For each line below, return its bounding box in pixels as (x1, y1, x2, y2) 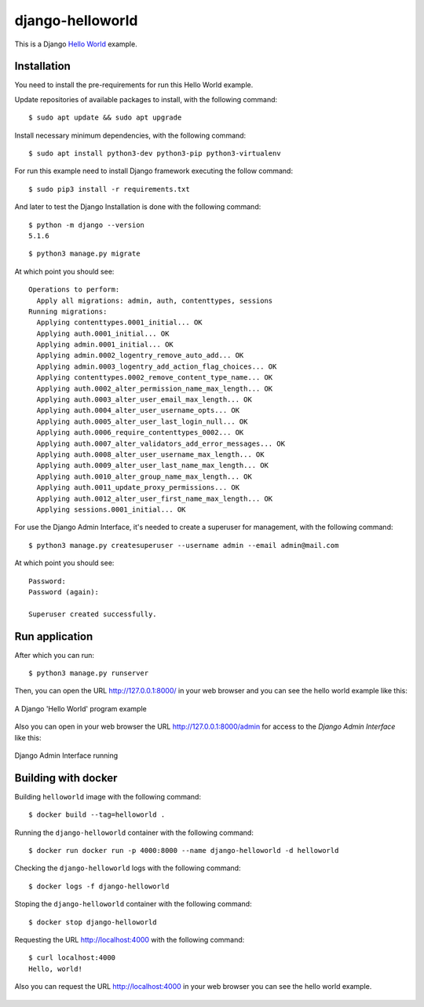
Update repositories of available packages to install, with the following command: (14, 94, 278, 104)
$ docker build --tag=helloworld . (28, 810, 166, 819)
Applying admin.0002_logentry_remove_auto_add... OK (36, 351, 244, 360)
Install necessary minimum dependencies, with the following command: (14, 130, 247, 140)
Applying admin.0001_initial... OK (36, 340, 174, 349)
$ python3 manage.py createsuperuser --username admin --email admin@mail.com (28, 541, 339, 549)
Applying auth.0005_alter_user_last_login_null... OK (36, 417, 248, 426)
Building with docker (14, 771, 118, 785)
